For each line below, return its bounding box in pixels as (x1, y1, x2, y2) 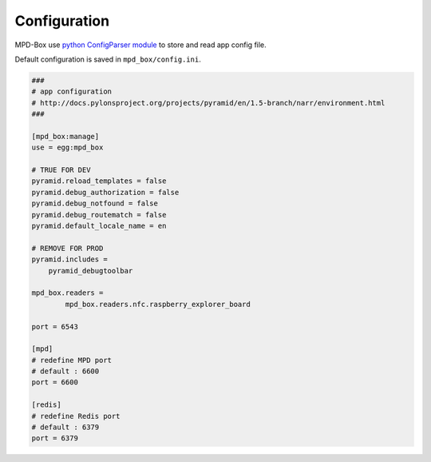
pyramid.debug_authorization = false (31, 188, 180, 197)
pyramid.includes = (31, 255, 108, 264)
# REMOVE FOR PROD (31, 244, 104, 253)
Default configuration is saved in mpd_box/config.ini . (14, 54, 201, 64)
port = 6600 (31, 378, 79, 387)
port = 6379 (31, 434, 79, 443)
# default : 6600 (31, 367, 100, 376)
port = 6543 (31, 322, 79, 331)
